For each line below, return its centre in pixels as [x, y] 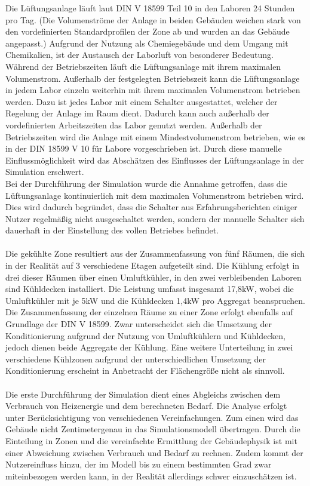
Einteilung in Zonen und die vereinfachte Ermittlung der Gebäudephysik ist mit [151, 440]
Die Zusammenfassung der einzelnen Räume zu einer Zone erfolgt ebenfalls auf [149, 312]
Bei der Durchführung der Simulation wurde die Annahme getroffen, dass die [146, 183]
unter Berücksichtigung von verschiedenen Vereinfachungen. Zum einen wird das [152, 417]
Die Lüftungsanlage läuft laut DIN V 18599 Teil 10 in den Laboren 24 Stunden [150, 8]
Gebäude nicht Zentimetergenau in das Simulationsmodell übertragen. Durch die [153, 429]
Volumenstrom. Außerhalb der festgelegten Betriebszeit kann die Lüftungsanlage [153, 78]
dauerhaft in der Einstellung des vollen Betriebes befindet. [112, 230]
